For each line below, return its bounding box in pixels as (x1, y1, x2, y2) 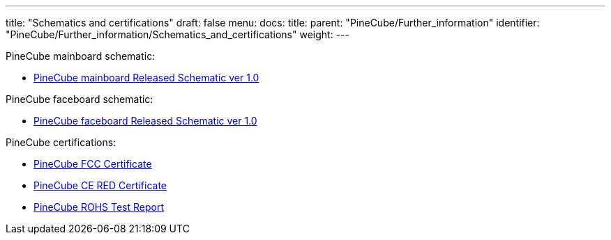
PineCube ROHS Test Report (33, 201, 164, 213)
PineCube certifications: (6, 136, 116, 148)
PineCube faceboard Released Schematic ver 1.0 (33, 115, 257, 127)
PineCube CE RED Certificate (33, 179, 167, 191)
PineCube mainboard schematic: (6, 50, 156, 62)
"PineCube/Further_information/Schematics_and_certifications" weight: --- (6, 29, 349, 40)
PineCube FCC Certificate (33, 158, 152, 170)
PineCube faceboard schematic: (6, 93, 153, 105)
